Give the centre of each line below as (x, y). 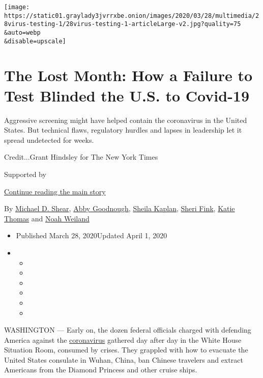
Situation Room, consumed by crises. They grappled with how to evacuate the (126, 350)
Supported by (25, 174)
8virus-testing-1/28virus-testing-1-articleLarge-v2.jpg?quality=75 (123, 24)
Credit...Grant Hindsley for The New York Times (81, 157)
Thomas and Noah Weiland (47, 218)
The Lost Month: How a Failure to (128, 75)
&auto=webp (22, 32)
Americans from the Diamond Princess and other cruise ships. (101, 370)
